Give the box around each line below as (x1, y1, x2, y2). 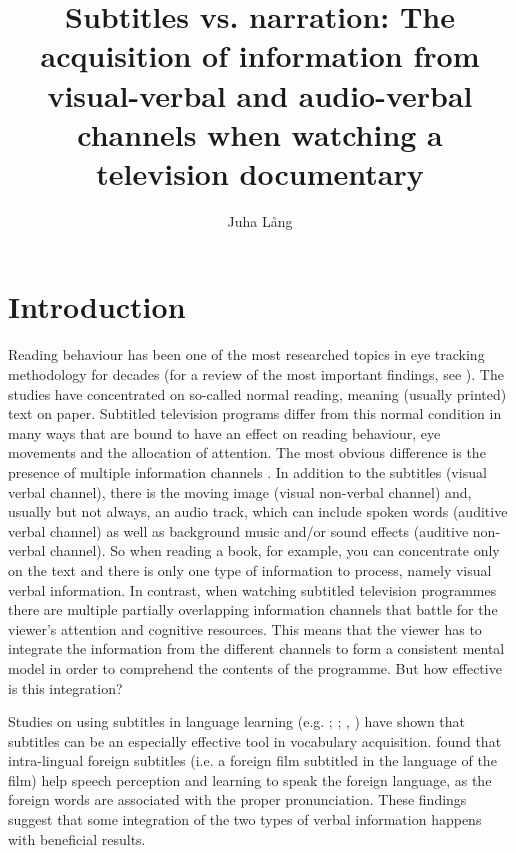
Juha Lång (227, 210, 293, 231)
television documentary (96, 152, 424, 193)
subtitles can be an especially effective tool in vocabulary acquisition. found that (8, 730, 502, 751)
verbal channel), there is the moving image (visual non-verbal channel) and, (8, 481, 472, 502)
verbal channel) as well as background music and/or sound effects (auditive (8, 520, 469, 541)
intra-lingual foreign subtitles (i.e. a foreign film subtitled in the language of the (8, 750, 497, 771)
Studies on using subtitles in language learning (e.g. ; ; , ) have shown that (8, 711, 466, 732)
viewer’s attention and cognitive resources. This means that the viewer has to (8, 618, 482, 639)
